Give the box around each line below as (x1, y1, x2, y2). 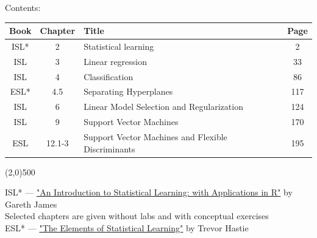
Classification (84, 70, 134, 83)
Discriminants (84, 142, 135, 155)
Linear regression (84, 55, 148, 67)
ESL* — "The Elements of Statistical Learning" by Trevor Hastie (5, 222, 249, 234)
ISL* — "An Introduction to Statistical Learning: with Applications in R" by (5, 186, 293, 199)
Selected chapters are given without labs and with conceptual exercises (5, 209, 269, 222)
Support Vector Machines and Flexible (84, 131, 227, 143)
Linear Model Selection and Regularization (84, 100, 243, 113)
